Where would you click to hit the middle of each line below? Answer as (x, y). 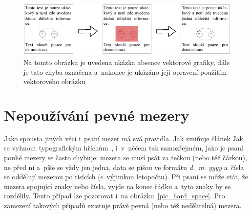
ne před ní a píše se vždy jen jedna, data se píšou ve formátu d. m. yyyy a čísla (124, 167)
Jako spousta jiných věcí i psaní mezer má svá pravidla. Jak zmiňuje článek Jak (124, 138)
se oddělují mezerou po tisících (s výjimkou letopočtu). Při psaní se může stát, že (126, 177)
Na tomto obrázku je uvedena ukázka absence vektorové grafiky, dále (127, 62)
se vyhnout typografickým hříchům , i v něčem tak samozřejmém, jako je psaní (124, 148)
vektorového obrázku (54, 81)
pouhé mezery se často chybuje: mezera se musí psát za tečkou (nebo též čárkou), (126, 158)
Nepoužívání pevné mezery (97, 115)
